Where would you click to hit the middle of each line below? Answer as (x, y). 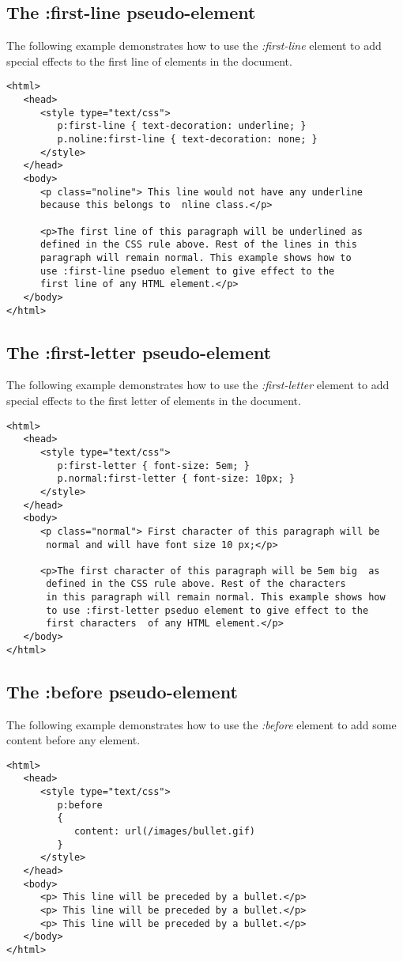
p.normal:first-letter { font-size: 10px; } (176, 479)
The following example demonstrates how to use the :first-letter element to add (198, 385)
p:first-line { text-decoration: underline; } (182, 126)
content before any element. (73, 740)
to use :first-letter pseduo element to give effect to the (207, 610)
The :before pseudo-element (122, 691)
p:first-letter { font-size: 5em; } (153, 465)
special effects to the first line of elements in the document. (149, 61)
